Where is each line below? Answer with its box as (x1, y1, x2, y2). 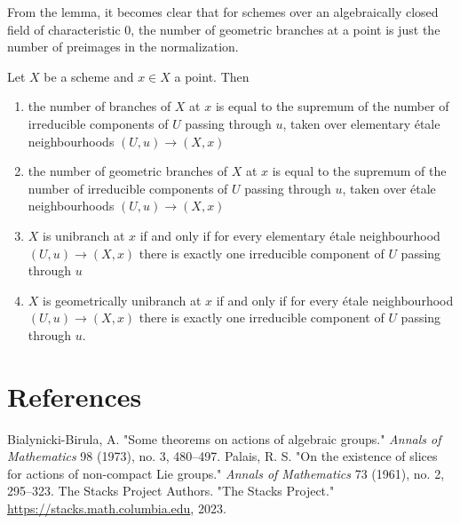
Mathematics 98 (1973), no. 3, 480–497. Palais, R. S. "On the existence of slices (7, 447, 438, 465)
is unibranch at (43, 226, 125, 244)
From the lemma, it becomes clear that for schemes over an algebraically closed (7, 3, 439, 20)
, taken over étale (342, 179, 436, 197)
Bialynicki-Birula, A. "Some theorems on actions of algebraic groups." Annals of (7, 429, 441, 448)
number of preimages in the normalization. (7, 37, 239, 56)
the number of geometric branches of (28, 162, 227, 180)
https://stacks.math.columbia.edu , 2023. (7, 499, 226, 517)
